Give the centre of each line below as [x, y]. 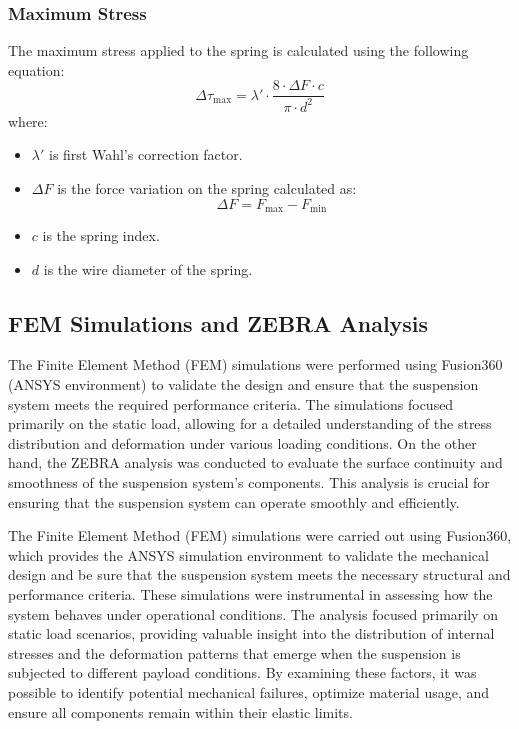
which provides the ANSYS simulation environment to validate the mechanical [248, 554]
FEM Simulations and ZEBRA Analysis [218, 322]
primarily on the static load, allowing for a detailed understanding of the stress [250, 423]
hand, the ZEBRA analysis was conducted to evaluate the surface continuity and [255, 462]
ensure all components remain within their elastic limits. [180, 711]
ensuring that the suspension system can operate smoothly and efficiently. [234, 501]
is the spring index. [101, 235]
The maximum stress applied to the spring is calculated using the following [238, 50]
